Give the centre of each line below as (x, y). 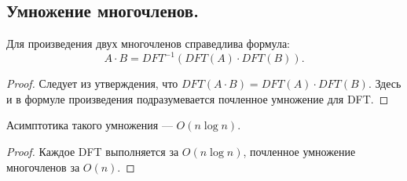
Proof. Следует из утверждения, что (92, 83)
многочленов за (43, 167)
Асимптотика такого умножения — (90, 125)
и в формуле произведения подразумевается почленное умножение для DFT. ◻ (198, 98)
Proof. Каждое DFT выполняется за (93, 152)
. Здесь (385, 83)
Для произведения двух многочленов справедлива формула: (148, 43)
